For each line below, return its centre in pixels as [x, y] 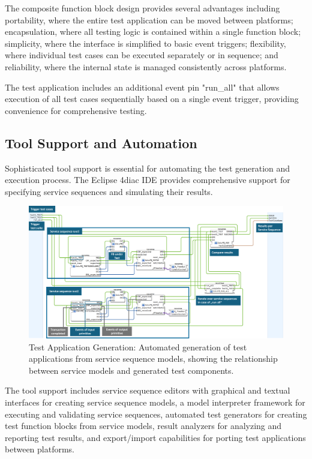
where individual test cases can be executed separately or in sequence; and [142, 55]
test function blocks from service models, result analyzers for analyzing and [143, 426]
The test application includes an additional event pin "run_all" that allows [142, 87]
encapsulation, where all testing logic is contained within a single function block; [153, 31]
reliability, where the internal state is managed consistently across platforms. [146, 66]
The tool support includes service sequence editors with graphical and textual [148, 390]
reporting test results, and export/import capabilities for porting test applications [155, 437]
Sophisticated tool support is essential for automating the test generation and [148, 168]
